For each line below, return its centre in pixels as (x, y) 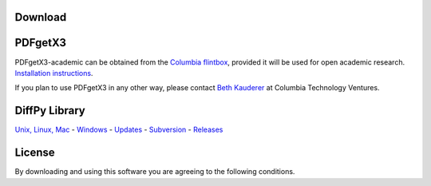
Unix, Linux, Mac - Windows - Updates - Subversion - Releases (119, 130)
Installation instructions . (54, 73)
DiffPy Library (50, 111)
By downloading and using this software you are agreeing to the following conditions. (155, 172)
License (35, 153)
